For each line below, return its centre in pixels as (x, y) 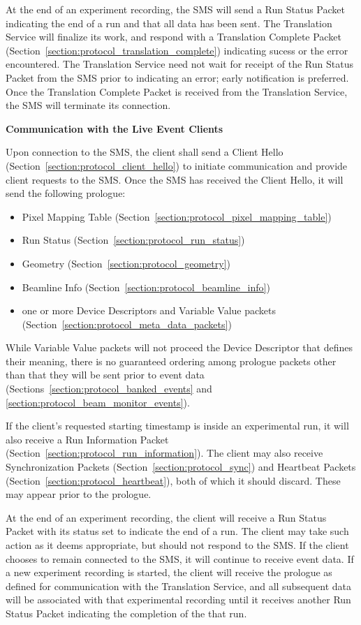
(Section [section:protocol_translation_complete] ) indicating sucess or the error (177, 50)
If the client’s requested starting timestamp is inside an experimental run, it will (177, 426)
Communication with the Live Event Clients (115, 128)
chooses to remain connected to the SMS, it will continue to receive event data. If (180, 558)
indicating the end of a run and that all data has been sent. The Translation (169, 23)
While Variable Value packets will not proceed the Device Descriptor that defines (179, 347)
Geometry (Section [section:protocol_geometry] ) (126, 263)
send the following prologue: (66, 193)
